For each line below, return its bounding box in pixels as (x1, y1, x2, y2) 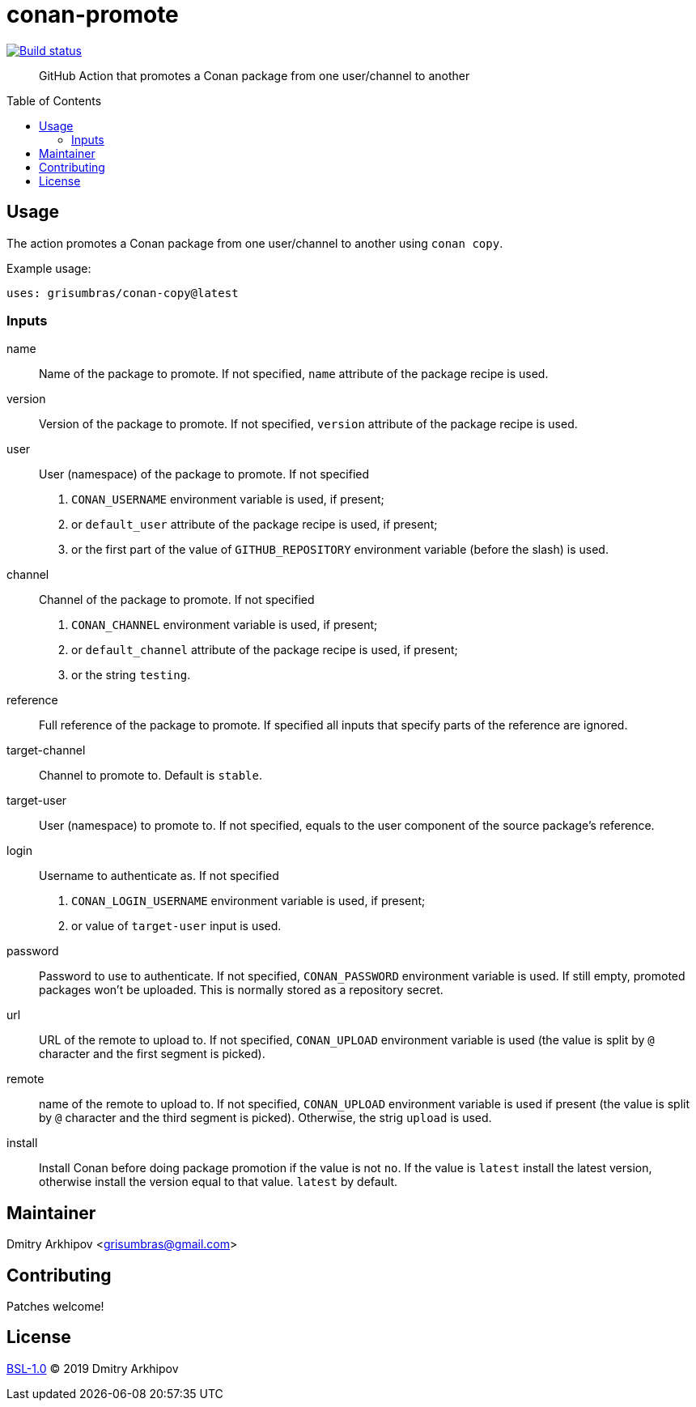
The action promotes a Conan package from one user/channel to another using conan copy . (6, 236, 503, 250)
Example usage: (6, 261, 91, 275)
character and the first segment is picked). (39, 1047, 265, 1061)
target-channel (6, 743, 86, 758)
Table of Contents (6, 93, 102, 108)
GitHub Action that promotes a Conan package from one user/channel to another (39, 68, 470, 83)
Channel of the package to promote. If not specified (39, 593, 315, 607)
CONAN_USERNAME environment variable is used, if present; (71, 492, 384, 507)
